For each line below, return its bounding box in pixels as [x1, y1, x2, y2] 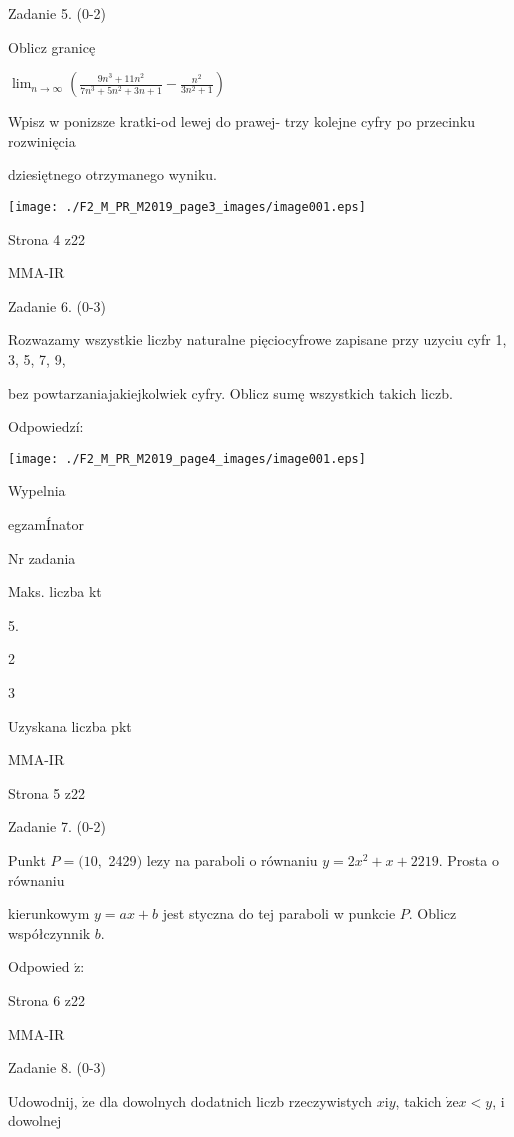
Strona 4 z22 [8, 228, 86, 249]
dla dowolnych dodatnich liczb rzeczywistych [99, 1090, 373, 1111]
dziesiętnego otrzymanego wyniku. [8, 164, 217, 185]
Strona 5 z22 [8, 782, 86, 803]
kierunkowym [8, 903, 90, 924]
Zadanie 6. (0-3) [8, 295, 106, 316]
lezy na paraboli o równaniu [146, 849, 318, 870]
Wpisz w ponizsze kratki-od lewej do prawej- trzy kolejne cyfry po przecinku [8, 111, 476, 132]
